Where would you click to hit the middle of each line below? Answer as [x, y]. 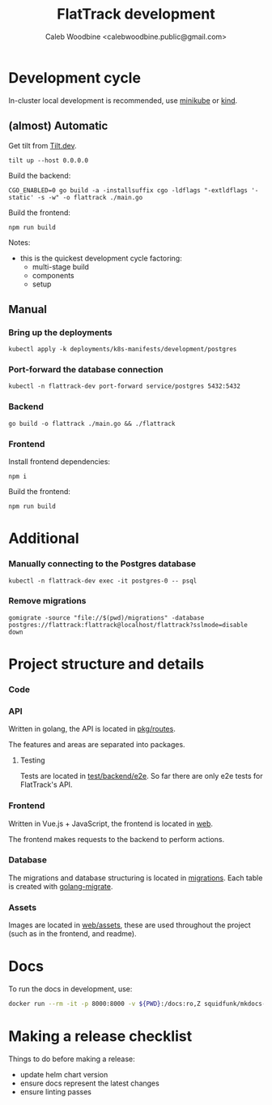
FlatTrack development [136, 14]
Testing [33, 760]
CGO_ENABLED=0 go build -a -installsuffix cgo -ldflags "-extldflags [128, 190]
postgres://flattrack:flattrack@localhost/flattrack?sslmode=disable [128, 625]
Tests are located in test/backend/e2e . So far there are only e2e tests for [141, 776]
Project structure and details [106, 664]
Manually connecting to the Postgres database [102, 564]
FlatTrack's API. [46, 785]
